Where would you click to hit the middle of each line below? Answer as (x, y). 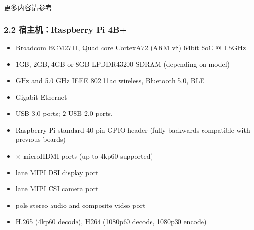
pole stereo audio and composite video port (80, 205)
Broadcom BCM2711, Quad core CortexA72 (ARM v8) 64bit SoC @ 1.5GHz (131, 47)
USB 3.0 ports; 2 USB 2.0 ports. (64, 113)
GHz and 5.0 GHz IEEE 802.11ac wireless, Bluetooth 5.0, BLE (110, 80)
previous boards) (40, 139)
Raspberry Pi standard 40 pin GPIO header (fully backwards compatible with (133, 129)
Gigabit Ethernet (41, 97)
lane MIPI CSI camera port (57, 189)
